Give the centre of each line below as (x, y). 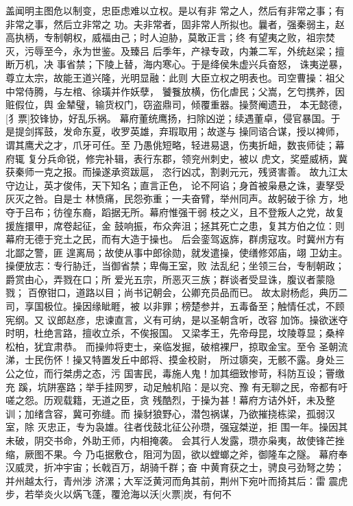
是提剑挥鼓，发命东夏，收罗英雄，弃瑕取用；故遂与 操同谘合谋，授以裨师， (175, 131)
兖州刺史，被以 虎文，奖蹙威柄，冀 (269, 158)
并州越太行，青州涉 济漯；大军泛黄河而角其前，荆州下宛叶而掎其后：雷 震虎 (177, 480)
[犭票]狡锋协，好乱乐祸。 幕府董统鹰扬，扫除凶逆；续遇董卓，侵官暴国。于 (173, 118)
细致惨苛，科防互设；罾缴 (287, 373)
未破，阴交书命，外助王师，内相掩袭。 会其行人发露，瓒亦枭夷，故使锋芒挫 (175, 440)
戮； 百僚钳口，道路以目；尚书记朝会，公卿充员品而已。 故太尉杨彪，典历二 (177, 292)
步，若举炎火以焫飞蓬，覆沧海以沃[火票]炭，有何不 (119, 494)
